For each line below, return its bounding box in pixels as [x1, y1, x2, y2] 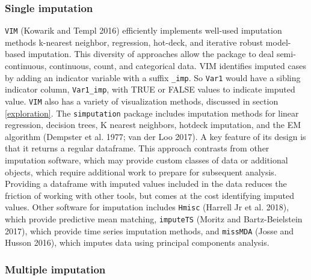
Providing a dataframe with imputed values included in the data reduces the [5, 177, 287, 190]
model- [265, 35, 291, 48]
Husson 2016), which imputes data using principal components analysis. [5, 236, 269, 249]
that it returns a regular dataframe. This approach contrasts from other [5, 142, 269, 154]
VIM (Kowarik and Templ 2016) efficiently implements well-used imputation [5, 24, 282, 37]
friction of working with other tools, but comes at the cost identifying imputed [5, 189, 295, 201]
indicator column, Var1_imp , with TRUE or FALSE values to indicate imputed [5, 83, 295, 96]
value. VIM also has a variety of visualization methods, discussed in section [5, 94, 279, 107]
